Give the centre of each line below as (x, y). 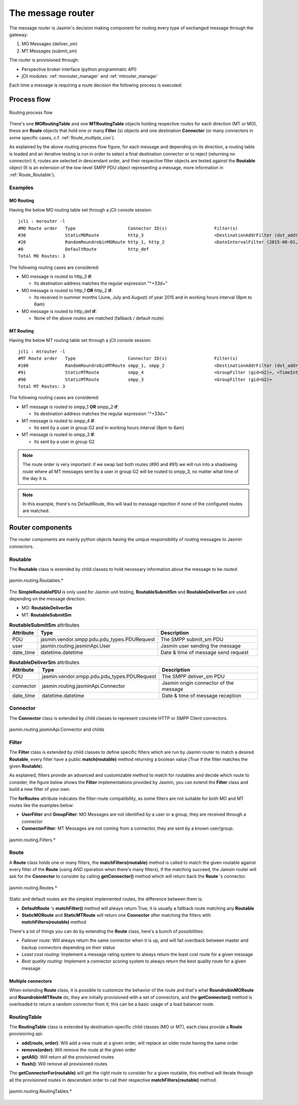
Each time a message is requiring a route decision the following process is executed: (96, 85)
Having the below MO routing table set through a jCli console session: (81, 210)
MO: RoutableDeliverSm (47, 608)
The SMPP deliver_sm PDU (193, 676)
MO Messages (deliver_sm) (50, 44)
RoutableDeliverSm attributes (44, 662)
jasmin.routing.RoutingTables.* (40, 1091)
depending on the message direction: (47, 599)
